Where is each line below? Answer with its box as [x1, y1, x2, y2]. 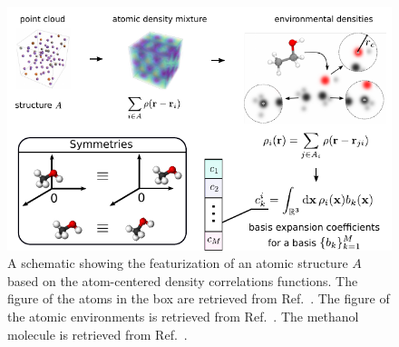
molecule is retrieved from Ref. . [7, 324, 188, 343]
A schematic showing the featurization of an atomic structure [7, 253, 348, 273]
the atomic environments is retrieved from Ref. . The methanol [7, 307, 359, 325]
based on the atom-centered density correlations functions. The [7, 271, 358, 290]
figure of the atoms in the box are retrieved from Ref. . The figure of [7, 289, 390, 308]
